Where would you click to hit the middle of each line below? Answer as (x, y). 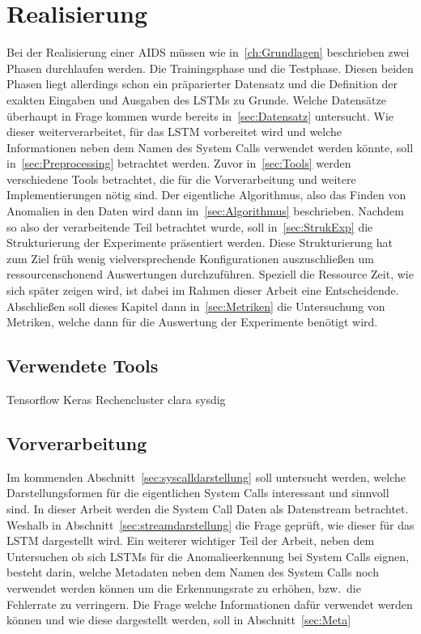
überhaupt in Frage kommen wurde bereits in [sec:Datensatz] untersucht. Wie (200, 115)
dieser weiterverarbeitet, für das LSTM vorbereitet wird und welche (174, 132)
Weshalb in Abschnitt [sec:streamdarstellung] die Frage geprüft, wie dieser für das (210, 524)
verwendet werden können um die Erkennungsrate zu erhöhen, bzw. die (184, 587)
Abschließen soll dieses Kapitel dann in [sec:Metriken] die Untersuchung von (196, 306)
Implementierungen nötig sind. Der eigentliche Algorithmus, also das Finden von (206, 195)
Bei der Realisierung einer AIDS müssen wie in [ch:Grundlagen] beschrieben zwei (208, 52)
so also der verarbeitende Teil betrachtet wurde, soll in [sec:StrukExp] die (190, 226)
